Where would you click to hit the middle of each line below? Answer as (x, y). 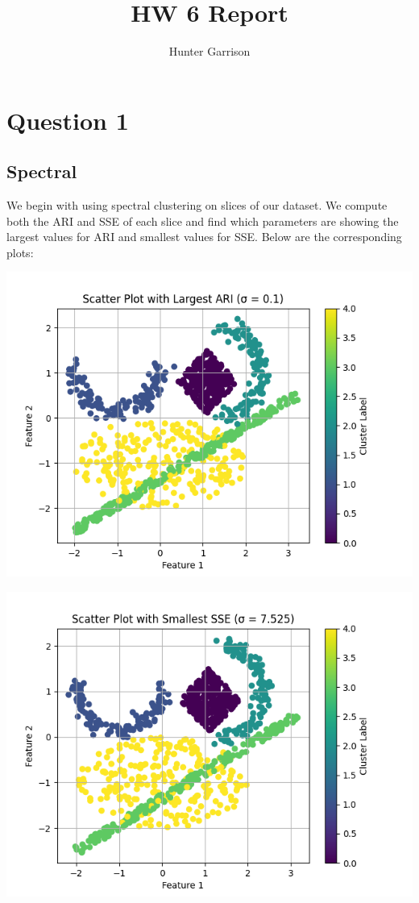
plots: (20, 252)
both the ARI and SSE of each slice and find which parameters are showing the (203, 221)
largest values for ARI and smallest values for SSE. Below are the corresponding (204, 237)
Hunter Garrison (209, 51)
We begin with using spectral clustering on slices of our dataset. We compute (197, 205)
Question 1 (68, 120)
